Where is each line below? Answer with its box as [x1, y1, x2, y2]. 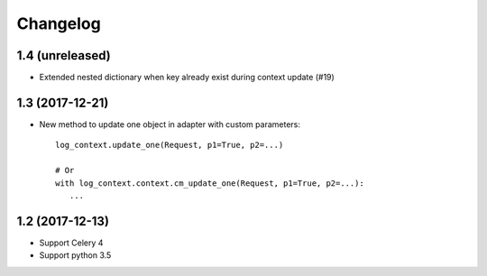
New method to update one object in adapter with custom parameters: [39, 118, 301, 130]
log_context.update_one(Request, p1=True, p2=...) [55, 140, 284, 151]
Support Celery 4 [39, 237, 104, 248]
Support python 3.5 [39, 250, 112, 261]
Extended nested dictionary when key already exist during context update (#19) [39, 72, 335, 83]
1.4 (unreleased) [16, 48, 112, 63]
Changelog [16, 14, 101, 33]
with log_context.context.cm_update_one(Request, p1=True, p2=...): [55, 178, 364, 189]
